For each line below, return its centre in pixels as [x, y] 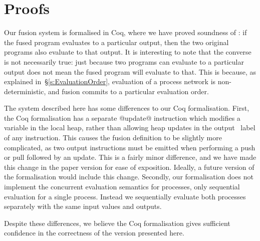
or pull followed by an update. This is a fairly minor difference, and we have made [130, 157]
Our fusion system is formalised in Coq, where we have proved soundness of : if [125, 32]
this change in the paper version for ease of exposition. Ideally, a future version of [129, 167]
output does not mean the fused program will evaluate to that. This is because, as [130, 71]
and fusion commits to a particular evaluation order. [128, 91]
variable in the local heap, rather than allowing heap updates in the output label [130, 128]
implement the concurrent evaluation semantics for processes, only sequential [122, 187]
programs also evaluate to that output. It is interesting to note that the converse [128, 52]
